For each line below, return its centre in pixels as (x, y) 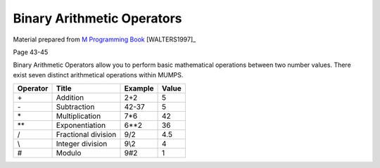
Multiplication (78, 116)
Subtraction (75, 107)
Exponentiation (81, 125)
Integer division (82, 144)
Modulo (69, 153)
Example (139, 89)
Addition (70, 98)
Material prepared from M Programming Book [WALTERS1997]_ (104, 39)
